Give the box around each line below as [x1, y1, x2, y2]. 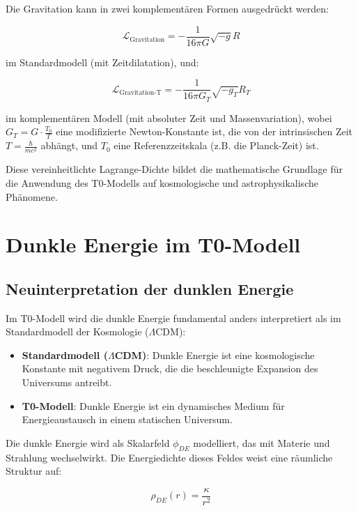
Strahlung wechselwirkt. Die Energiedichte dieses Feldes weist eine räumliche [6, 450, 333, 464]
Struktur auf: [6, 464, 62, 478]
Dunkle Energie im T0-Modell [6, 230, 301, 259]
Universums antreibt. [22, 375, 112, 390]
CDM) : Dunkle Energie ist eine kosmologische [114, 347, 315, 362]
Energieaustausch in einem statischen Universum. [22, 412, 233, 427]
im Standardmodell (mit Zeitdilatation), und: [6, 54, 199, 69]
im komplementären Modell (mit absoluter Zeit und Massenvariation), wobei [6, 110, 332, 125]
